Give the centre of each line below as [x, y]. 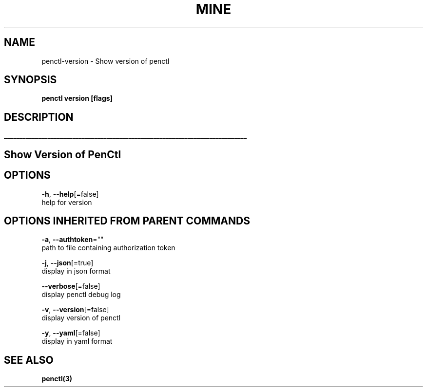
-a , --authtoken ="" [73, 240]
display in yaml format [77, 341]
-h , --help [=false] [70, 194]
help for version [67, 202]
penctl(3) [57, 379]
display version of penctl [81, 318]
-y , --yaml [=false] [71, 333]
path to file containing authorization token [108, 248]
